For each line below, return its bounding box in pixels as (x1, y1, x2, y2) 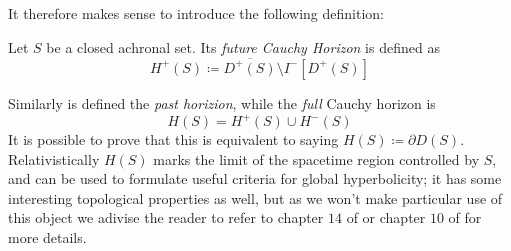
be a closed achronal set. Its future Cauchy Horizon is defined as (46, 36, 440, 57)
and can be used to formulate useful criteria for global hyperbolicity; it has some (8, 168, 502, 189)
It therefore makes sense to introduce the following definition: (8, 3, 385, 23)
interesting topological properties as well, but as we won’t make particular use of (8, 187, 503, 208)
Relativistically (8, 148, 100, 169)
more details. (8, 226, 87, 247)
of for (448, 207, 482, 228)
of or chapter (346, 207, 426, 228)
